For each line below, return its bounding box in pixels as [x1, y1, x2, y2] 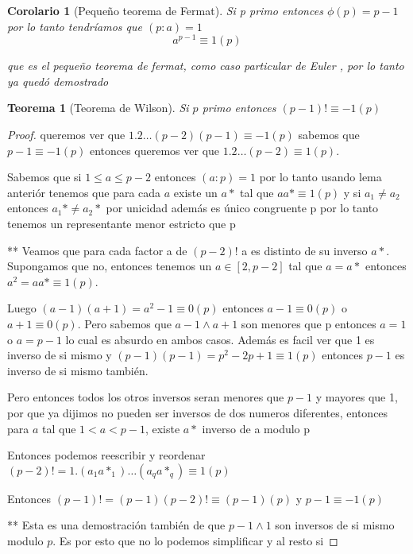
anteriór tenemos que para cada [7, 184, 161, 200]
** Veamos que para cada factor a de [7, 242, 187, 258]
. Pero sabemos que [77, 315, 172, 331]
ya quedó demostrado [7, 72, 109, 89]
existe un [173, 184, 218, 200]
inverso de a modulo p [202, 420, 311, 436]
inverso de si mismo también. [7, 362, 149, 378]
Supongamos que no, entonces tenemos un [7, 258, 212, 274]
